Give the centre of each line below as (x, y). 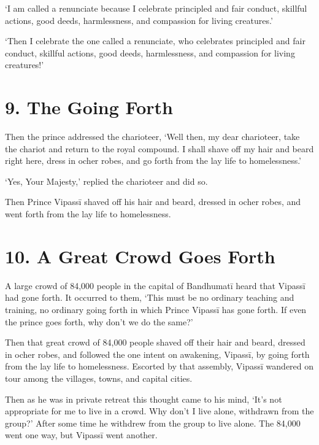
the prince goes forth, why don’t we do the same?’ (99, 321)
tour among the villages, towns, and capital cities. (99, 378)
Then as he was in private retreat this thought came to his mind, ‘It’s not (144, 399)
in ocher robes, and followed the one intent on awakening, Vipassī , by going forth (157, 354)
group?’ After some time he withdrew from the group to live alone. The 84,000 (153, 423)
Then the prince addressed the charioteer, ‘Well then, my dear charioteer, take (152, 137)
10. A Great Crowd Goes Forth (140, 256)
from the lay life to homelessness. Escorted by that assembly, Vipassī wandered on (159, 366)
